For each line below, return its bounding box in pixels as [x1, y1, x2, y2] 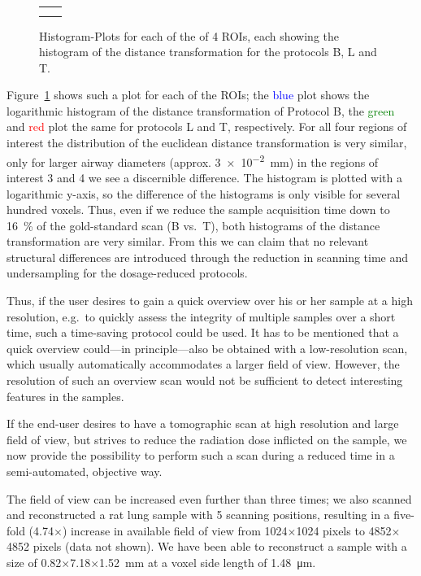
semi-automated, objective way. [7, 463, 163, 479]
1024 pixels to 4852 [296, 521, 392, 539]
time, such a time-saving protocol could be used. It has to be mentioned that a [7, 324, 399, 341]
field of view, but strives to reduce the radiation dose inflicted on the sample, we [7, 430, 407, 447]
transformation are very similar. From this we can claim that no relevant [7, 233, 369, 250]
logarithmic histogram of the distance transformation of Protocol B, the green [7, 102, 395, 119]
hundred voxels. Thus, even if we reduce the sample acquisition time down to [7, 201, 390, 218]
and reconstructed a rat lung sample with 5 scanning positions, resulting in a [7, 506, 390, 523]
